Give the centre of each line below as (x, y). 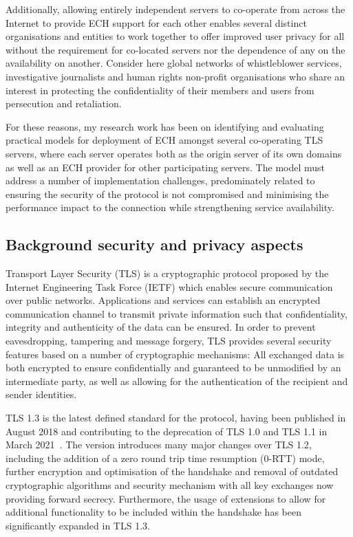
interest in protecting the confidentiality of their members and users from (160, 90)
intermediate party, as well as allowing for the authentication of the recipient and (177, 381)
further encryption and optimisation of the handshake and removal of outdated (172, 471)
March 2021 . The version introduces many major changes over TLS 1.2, (159, 445)
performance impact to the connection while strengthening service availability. (170, 207)
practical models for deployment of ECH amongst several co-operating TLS (164, 140)
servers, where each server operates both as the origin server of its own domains (174, 153)
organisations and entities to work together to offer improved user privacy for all (175, 36)
